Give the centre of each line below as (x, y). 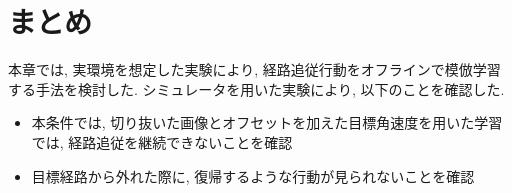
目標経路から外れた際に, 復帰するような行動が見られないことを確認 (253, 175)
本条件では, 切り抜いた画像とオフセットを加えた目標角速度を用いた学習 (267, 122)
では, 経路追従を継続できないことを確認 (162, 141)
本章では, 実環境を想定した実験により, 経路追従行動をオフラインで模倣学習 (254, 69)
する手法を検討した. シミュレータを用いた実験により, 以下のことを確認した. (256, 88)
